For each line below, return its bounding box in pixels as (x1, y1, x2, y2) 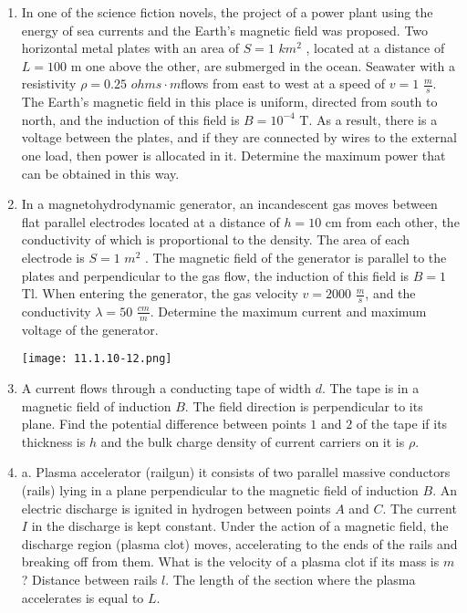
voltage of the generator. (21, 319, 159, 338)
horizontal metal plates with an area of (21, 38, 239, 57)
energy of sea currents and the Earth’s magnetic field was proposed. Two (21, 20, 429, 39)
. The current (382, 498, 457, 517)
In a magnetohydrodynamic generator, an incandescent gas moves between (21, 194, 438, 213)
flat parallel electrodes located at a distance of (21, 212, 280, 231)
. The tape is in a (321, 379, 420, 398)
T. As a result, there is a (299, 109, 438, 129)
